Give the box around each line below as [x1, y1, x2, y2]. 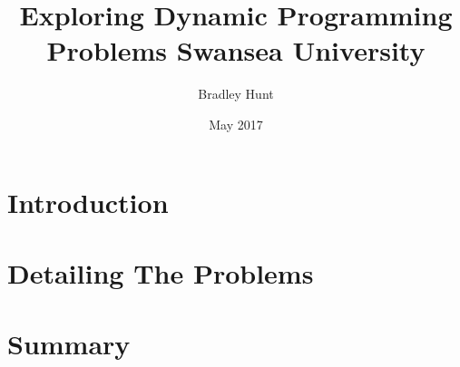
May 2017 [209, 114, 263, 133]
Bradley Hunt [198, 84, 274, 103]
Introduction [7, 183, 169, 220]
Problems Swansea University [46, 32, 426, 69]
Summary [7, 325, 131, 362]
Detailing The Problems [7, 254, 314, 291]
